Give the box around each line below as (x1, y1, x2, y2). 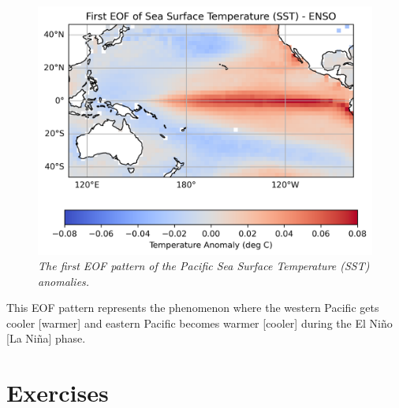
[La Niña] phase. (6, 330, 86, 347)
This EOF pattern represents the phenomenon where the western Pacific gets (6, 299, 379, 316)
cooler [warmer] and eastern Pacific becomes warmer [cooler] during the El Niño (6, 314, 393, 331)
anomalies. (38, 273, 90, 289)
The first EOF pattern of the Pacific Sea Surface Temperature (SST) (38, 258, 370, 274)
